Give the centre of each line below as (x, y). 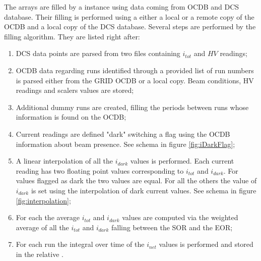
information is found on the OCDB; (71, 117)
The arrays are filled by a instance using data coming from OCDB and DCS (122, 7)
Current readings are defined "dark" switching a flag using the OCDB (123, 134)
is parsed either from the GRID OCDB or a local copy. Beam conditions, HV (135, 80)
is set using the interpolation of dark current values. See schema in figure (144, 190)
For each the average (48, 217)
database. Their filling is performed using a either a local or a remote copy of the (129, 16)
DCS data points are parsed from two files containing (98, 53)
